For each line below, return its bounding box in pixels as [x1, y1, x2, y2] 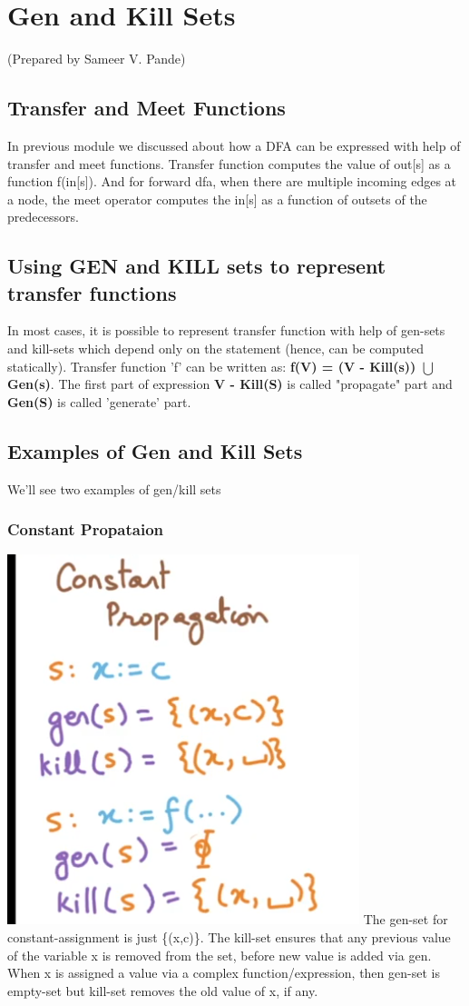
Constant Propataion [7, 518, 164, 541]
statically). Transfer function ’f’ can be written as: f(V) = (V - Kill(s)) [7, 356, 416, 375]
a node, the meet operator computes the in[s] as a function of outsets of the [7, 189, 427, 208]
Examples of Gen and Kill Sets [7, 436, 303, 464]
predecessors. [7, 207, 79, 226]
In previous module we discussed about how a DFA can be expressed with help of [7, 135, 461, 154]
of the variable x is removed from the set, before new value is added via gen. [7, 945, 432, 964]
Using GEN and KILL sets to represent [7, 252, 386, 280]
